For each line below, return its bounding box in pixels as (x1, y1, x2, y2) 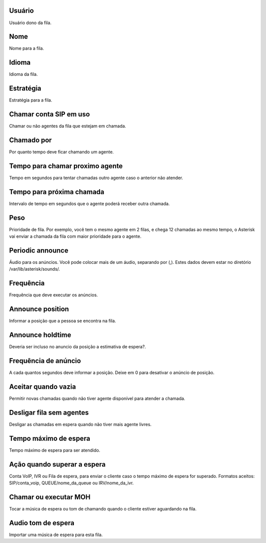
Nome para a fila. (9, 45, 44, 51)
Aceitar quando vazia (9, 382, 76, 391)
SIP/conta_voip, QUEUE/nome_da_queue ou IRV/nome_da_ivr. (9, 480, 134, 486)
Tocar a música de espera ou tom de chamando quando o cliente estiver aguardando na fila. (9, 506, 197, 511)
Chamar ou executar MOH (9, 493, 91, 501)
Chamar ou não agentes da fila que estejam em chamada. (9, 123, 127, 129)
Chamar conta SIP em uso (9, 110, 90, 118)
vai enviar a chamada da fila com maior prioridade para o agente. (9, 233, 141, 239)
